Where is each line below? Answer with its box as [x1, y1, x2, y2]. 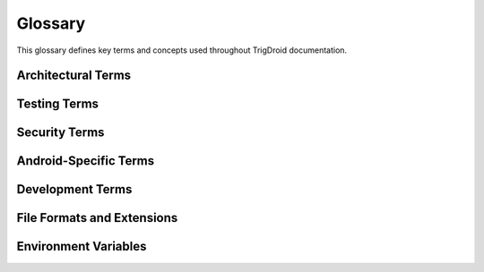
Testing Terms [16, 97, 99, 112]
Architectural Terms [16, 68, 132, 83]
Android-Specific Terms [16, 153, 155, 169]
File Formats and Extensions [16, 210, 178, 225]
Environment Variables [16, 239, 147, 254]
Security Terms [16, 125, 105, 140]
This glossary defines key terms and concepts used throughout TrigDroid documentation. [16, 45, 348, 55]
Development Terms [16, 182, 133, 197]
